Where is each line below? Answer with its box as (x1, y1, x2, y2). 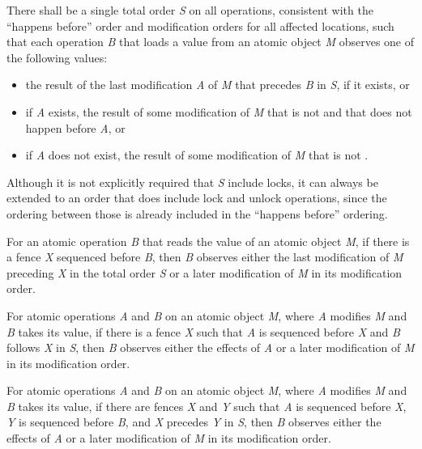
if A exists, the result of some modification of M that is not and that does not (25, 103, 412, 120)
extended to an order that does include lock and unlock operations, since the (6, 189, 387, 206)
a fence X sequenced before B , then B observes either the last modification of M (6, 248, 403, 265)
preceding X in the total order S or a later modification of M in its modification (6, 264, 403, 281)
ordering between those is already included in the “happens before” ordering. (6, 205, 388, 222)
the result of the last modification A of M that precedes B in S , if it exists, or (25, 76, 410, 93)
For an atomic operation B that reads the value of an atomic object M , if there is (6, 232, 410, 249)
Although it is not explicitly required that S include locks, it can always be (6, 173, 378, 190)
